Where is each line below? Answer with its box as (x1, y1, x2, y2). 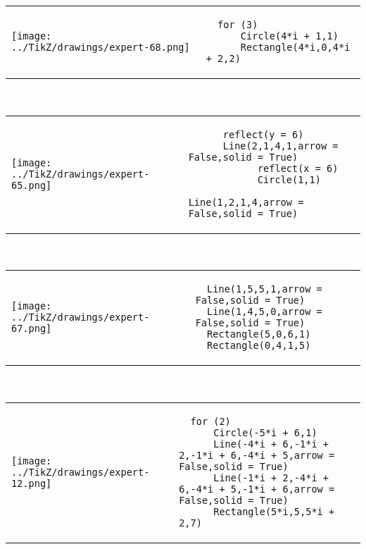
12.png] (11, 477, 52, 489)
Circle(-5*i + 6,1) (213, 426, 317, 438)
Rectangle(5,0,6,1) (207, 328, 311, 340)
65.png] (11, 179, 52, 191)
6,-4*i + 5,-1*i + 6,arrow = (179, 483, 335, 495)
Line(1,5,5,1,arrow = (207, 283, 322, 295)
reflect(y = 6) (222, 128, 304, 140)
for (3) (217, 19, 258, 30)
